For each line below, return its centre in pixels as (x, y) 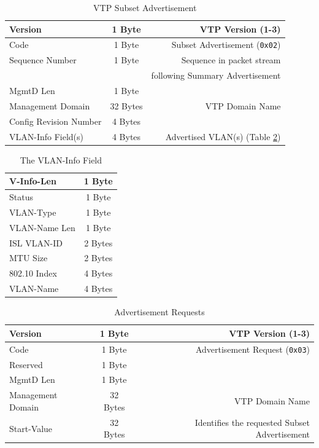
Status (21, 197)
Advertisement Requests (159, 312)
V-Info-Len (33, 181)
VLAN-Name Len (42, 227)
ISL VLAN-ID (36, 242)
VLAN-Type (33, 212)
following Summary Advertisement (216, 75)
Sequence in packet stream (231, 60)
